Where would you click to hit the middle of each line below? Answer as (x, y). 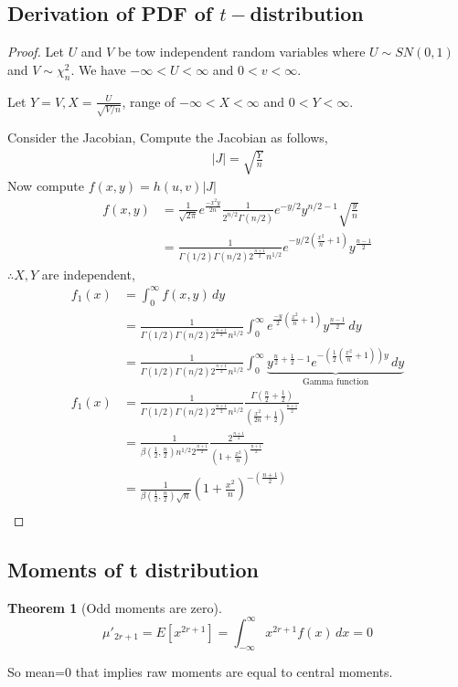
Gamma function (336, 381)
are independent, (88, 274)
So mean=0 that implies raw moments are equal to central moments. (200, 672)
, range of (149, 101)
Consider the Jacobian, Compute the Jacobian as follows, (168, 137)
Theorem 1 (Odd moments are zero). (115, 607)
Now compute (46, 186)
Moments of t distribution (133, 569)
